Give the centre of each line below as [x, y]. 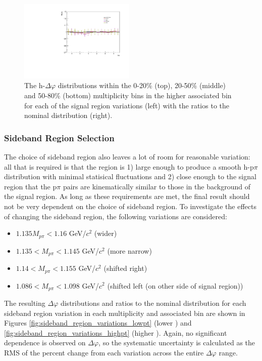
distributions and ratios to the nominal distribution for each [153, 303]
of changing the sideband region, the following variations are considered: [116, 216]
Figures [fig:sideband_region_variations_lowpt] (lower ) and [98, 323]
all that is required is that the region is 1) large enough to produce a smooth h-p [129, 166]
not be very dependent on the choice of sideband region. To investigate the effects [130, 206]
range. [228, 352]
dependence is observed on [45, 343]
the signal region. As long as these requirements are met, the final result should [127, 196]
